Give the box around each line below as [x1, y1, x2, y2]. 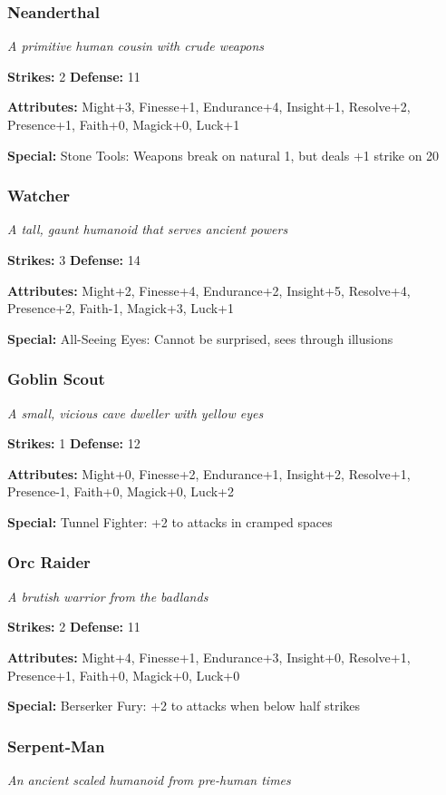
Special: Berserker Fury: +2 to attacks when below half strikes [7, 696, 361, 715]
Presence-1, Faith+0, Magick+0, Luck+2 [7, 482, 234, 501]
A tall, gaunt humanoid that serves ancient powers [7, 220, 288, 239]
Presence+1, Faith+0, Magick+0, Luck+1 [7, 115, 240, 133]
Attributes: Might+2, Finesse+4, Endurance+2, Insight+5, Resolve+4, [7, 280, 411, 299]
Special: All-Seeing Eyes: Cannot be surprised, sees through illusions [7, 329, 393, 348]
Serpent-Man [7, 734, 105, 757]
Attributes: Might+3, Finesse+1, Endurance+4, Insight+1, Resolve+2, [7, 97, 411, 116]
